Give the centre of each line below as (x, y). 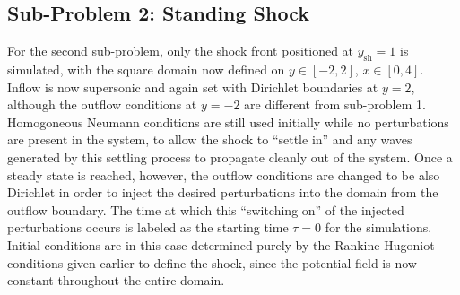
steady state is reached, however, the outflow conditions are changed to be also (224, 174)
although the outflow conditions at (102, 104)
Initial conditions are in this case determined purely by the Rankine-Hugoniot (221, 244)
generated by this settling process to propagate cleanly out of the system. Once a (230, 156)
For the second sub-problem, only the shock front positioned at (181, 51)
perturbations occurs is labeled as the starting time (148, 227)
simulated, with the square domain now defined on (146, 69)
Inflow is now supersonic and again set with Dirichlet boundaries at (193, 87)
